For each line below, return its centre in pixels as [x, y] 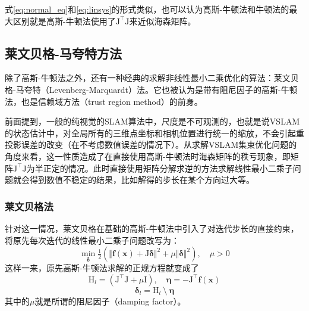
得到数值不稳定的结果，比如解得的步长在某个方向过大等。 [142, 180]
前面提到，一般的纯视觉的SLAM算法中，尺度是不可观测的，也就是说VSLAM [152, 121]
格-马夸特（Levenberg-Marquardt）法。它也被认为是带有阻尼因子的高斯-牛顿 [151, 89]
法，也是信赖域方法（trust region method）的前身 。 [104, 101]
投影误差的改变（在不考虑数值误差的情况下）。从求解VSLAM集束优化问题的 [151, 144]
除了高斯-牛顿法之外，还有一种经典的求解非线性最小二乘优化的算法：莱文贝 [152, 78]
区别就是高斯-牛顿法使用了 [64, 21]
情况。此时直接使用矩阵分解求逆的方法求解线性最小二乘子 [180, 168]
